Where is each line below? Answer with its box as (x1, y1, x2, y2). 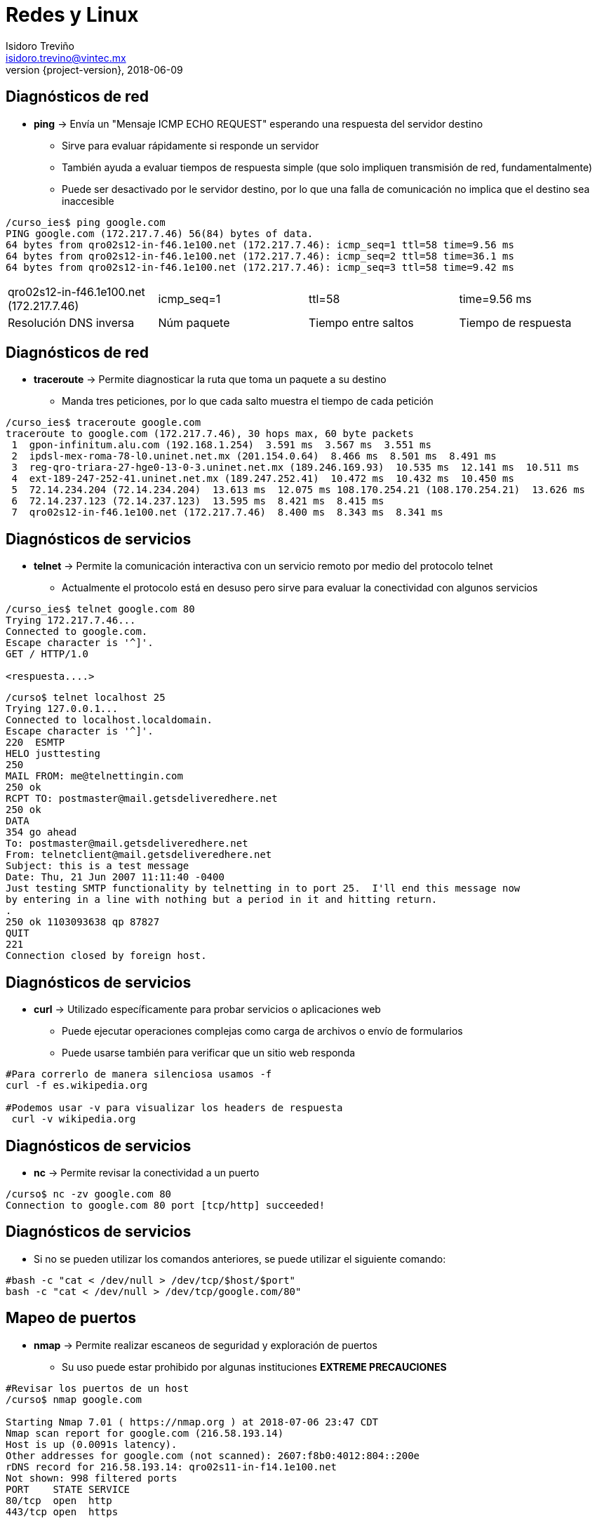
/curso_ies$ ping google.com (6, 216, 166, 228)
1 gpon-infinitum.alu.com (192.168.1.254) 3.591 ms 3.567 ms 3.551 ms (11, 439, 431, 451)
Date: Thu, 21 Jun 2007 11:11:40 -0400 (6, 871, 224, 883)
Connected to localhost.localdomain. (6, 714, 213, 726)
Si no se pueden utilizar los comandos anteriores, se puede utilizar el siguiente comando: (34, 1252, 446, 1265)
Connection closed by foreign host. (6, 950, 207, 962)
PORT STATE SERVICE (6, 1483, 130, 1495)
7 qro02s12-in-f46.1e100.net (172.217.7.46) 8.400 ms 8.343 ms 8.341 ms (11, 506, 443, 518)
